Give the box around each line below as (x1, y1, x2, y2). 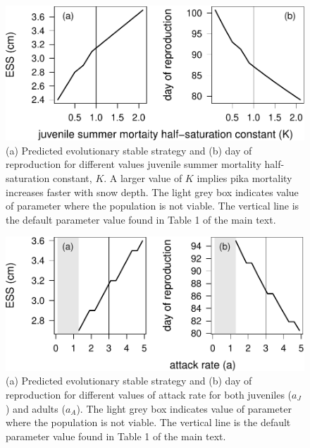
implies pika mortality (197, 170, 292, 185)
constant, (53, 170, 92, 185)
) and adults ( (6, 401, 66, 416)
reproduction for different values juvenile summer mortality (6, 157, 261, 171)
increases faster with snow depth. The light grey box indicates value (6, 184, 299, 199)
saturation (6, 170, 50, 185)
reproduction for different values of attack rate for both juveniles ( (6, 387, 292, 401)
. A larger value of (104, 170, 182, 185)
